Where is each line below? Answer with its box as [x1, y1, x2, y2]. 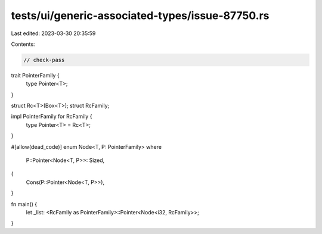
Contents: [11, 40, 35, 48]
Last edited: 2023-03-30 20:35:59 [11, 30, 96, 37]
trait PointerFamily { [11, 71, 60, 79]
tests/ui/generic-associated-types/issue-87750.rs [11, 9, 270, 22]
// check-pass [23, 57, 65, 63]
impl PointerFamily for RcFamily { [11, 113, 92, 120]
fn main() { [11, 200, 38, 208]
